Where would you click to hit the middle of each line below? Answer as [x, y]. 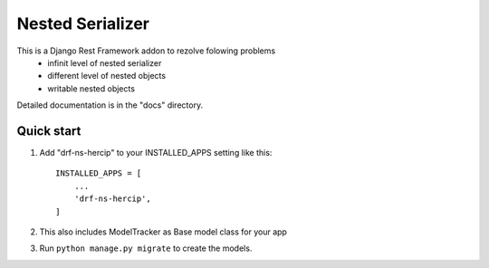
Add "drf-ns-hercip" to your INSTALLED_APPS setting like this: [156, 153]
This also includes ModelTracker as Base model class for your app [163, 232]
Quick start [49, 131]
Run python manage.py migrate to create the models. [146, 248]
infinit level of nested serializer [105, 62]
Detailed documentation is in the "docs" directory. [110, 105]
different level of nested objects [107, 76]
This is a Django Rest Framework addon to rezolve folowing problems [146, 51]
